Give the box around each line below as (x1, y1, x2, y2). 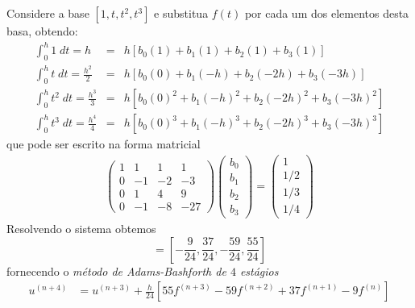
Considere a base (6, 5, 89, 21)
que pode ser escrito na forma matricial (6, 135, 201, 152)
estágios (239, 262, 279, 279)
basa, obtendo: (6, 23, 78, 39)
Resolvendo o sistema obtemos (6, 220, 156, 237)
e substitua (154, 5, 209, 21)
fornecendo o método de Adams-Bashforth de (6, 262, 226, 279)
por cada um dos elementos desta (244, 5, 409, 21)
